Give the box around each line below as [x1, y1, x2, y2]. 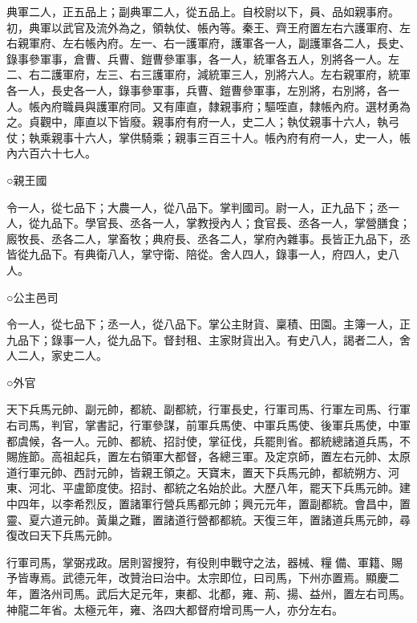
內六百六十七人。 [6, 145, 96, 161]
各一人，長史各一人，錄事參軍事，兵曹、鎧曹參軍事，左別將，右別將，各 [6, 81, 388, 98]
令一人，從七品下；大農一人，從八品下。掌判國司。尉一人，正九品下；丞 [6, 198, 388, 215]
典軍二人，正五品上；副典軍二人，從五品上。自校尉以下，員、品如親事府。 [6, 3, 399, 19]
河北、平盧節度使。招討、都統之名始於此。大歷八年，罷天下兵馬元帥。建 [28, 479, 411, 496]
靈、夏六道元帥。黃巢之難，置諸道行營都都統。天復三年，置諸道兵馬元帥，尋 [6, 511, 411, 527]
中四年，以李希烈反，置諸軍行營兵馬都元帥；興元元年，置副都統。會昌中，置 [6, 495, 411, 512]
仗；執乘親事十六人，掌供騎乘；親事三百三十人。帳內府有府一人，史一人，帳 [6, 128, 411, 145]
